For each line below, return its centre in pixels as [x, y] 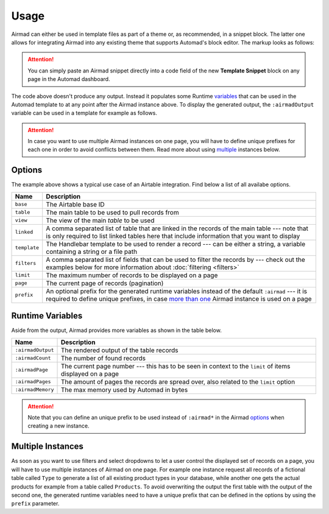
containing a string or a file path [91, 252]
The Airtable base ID [75, 204]
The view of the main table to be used [100, 220]
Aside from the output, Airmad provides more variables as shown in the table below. [116, 330]
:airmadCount [33, 358]
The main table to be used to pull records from [112, 212]
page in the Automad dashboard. [69, 79]
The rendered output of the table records [120, 350]
